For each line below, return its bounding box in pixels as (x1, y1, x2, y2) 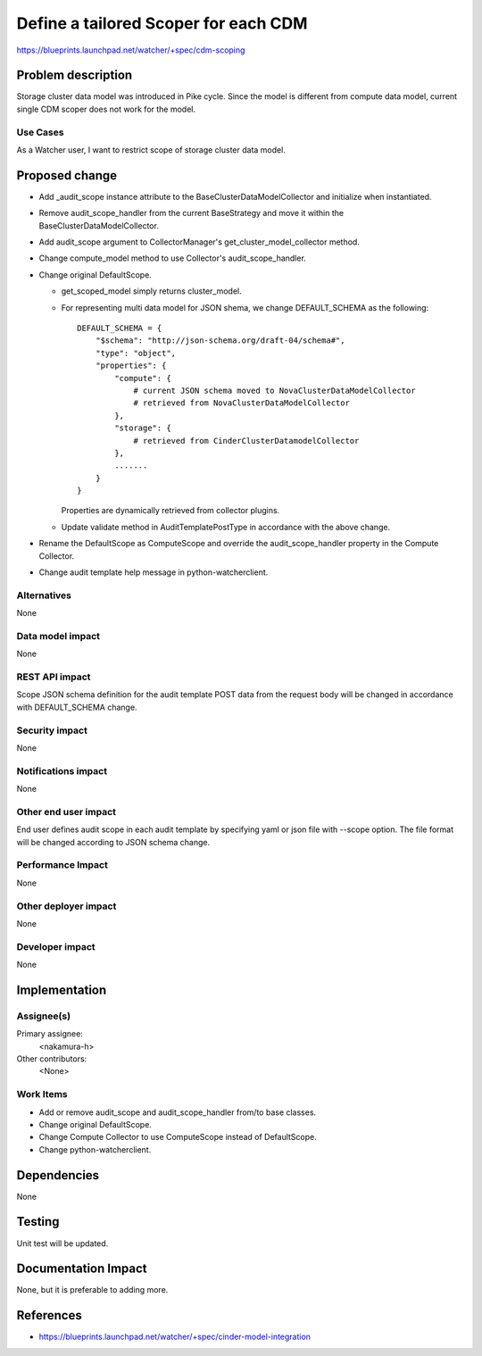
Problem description (16, 68, 133, 83)
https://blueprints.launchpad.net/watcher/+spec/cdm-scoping (16, 45, 245, 55)
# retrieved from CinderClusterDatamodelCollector (133, 436, 360, 445)
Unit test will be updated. (16, 1237, 109, 1249)
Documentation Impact (16, 1261, 147, 1277)
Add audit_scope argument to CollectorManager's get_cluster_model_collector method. (38, 237, 361, 247)
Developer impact (16, 940, 96, 953)
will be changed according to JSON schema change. (16, 836, 210, 847)
